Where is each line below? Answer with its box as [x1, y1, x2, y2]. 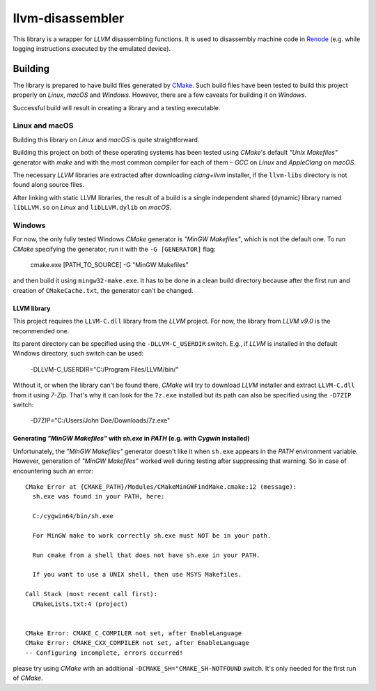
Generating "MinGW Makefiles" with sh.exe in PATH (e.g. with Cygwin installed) [13, 434, 250, 443]
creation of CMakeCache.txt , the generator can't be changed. [13, 286, 194, 294]
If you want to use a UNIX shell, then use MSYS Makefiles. [32, 570, 242, 579]
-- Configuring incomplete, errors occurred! [25, 648, 184, 657]
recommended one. [13, 326, 70, 335]
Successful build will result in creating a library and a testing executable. [13, 103, 221, 112]
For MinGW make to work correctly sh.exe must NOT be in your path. [32, 531, 272, 540]
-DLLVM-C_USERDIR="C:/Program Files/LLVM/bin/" [30, 365, 179, 373]
